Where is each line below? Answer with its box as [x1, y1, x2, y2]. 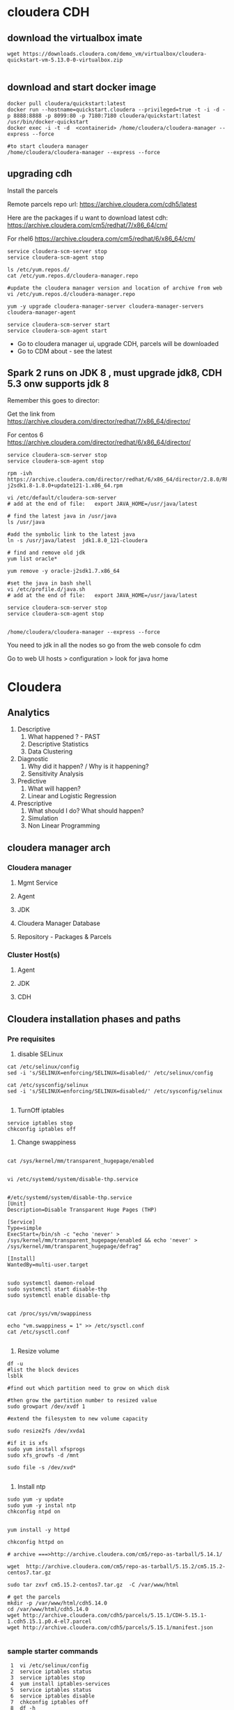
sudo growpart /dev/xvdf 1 [7, 1403, 86, 1410]
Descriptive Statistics [27, 740, 89, 749]
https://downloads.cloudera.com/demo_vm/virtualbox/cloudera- [22, 50, 208, 57]
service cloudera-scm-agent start [7, 327, 108, 334]
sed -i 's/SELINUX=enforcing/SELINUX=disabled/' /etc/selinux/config [7, 1070, 214, 1077]
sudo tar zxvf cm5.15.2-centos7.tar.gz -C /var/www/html [7, 1582, 179, 1589]
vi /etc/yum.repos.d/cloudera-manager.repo [7, 290, 136, 297]
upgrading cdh [7, 168, 72, 180]
